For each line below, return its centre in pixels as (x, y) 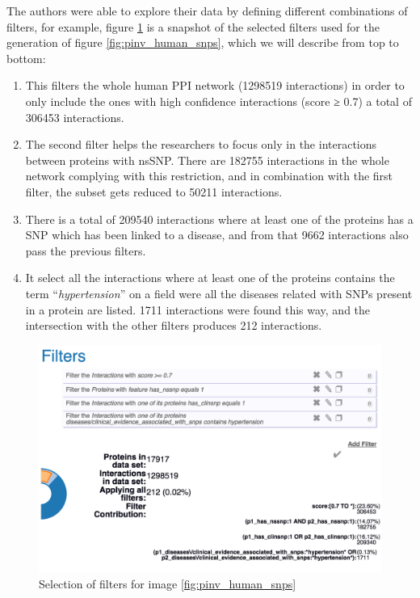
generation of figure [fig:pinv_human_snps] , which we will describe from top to (203, 42)
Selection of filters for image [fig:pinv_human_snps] (168, 583)
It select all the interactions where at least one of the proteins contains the (210, 278)
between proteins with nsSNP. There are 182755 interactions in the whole (207, 160)
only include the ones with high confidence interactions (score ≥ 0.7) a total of (218, 101)
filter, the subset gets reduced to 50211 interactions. (154, 191)
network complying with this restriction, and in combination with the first (209, 176)
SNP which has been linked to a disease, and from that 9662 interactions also (217, 235)
